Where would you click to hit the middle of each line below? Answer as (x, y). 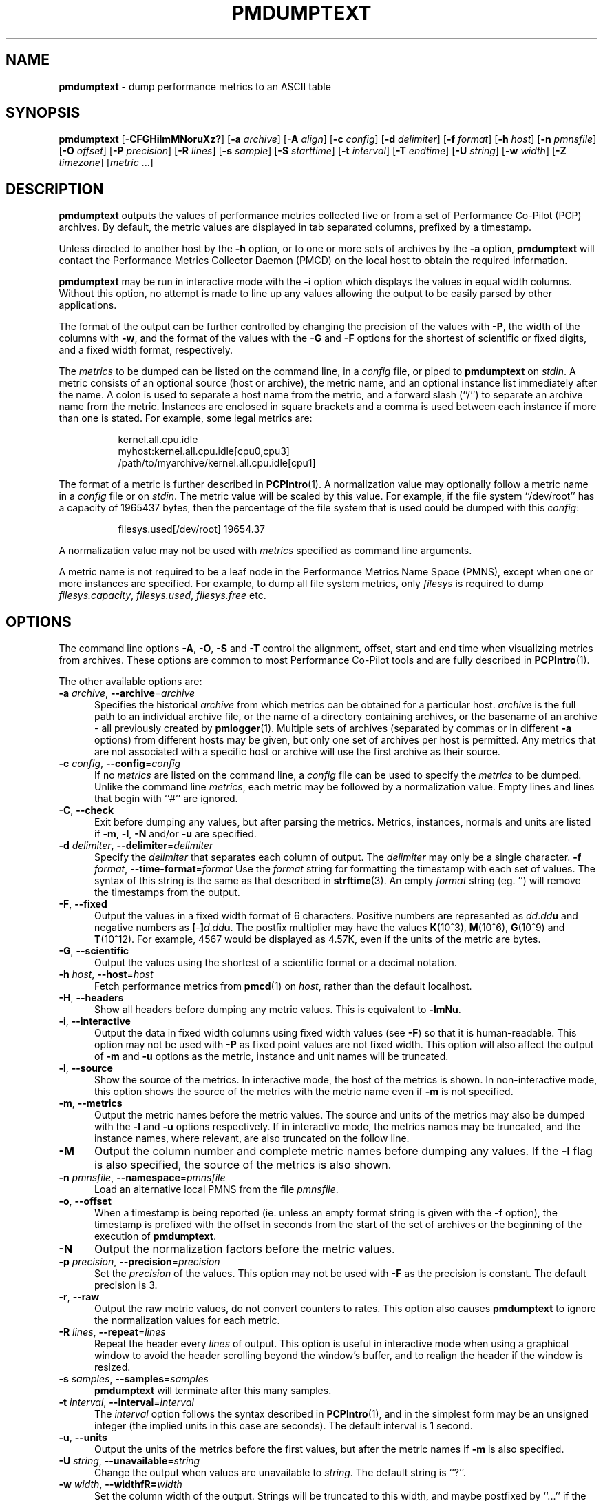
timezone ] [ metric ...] (106, 163)
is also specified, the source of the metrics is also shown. (243, 1165)
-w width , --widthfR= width (120, 1484)
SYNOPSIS (43, 113)
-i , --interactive (95, 1021)
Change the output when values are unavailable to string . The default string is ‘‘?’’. (280, 1473)
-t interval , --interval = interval (126, 1402)
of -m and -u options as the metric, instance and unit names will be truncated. (272, 1056)
